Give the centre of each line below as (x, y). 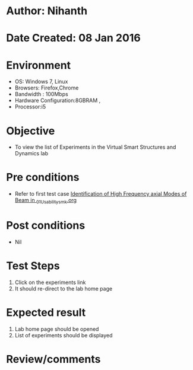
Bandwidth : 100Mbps (41, 94)
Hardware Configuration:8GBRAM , (58, 101)
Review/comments (53, 359)
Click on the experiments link (50, 282)
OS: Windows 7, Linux (41, 82)
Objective (31, 131)
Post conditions (46, 226)
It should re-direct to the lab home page (64, 288)
